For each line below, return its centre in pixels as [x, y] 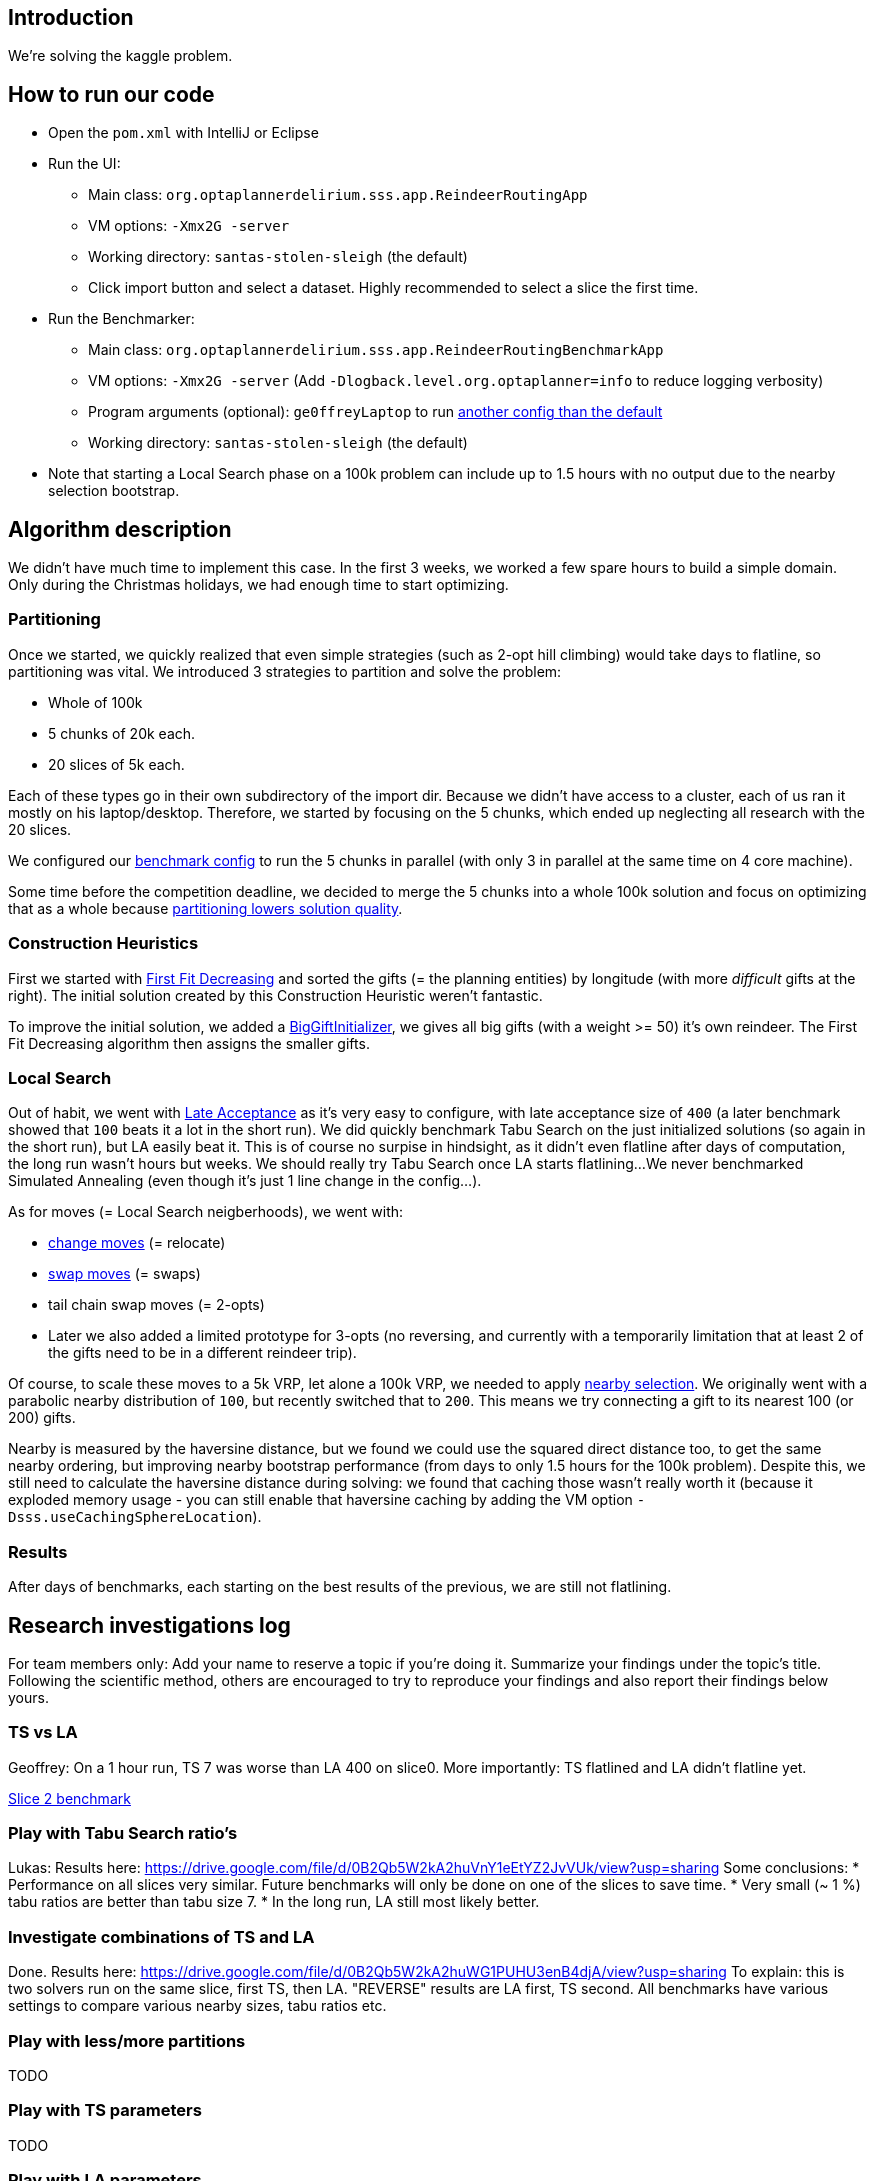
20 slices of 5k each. [116, 764]
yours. [28, 1697]
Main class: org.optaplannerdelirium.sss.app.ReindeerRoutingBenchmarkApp [376, 350]
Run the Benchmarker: [121, 319]
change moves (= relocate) [137, 1243]
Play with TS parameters [105, 2110]
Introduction [71, 17]
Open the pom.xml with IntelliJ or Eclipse [183, 133]
